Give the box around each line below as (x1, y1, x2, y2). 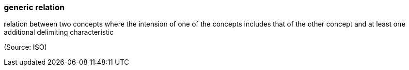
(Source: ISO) (4, 43, 47, 52)
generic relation (4, 2, 65, 12)
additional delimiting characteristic (4, 28, 114, 37)
